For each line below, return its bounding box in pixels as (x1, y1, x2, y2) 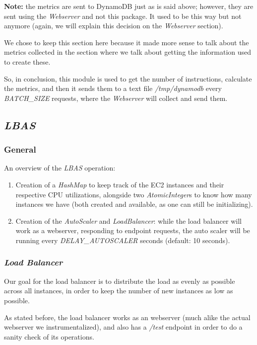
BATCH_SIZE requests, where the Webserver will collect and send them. (4, 92, 228, 103)
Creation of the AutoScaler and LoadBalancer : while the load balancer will (15, 215, 242, 226)
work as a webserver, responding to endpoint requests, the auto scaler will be (15, 225, 250, 236)
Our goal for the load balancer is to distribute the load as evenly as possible (4, 275, 235, 286)
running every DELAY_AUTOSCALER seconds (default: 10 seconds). (15, 235, 230, 245)
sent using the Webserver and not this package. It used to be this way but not (4, 10, 242, 21)
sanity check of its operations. (4, 331, 94, 342)
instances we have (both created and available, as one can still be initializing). (15, 199, 253, 209)
